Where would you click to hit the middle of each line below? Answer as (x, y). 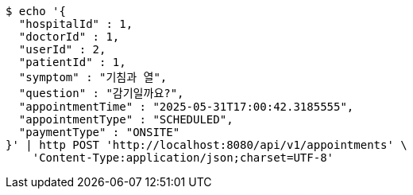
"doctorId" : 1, (69, 37)
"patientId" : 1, (72, 62)
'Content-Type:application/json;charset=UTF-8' (183, 158)
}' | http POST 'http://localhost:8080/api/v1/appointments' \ (206, 145)
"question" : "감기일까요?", (101, 93)
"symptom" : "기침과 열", (93, 77)
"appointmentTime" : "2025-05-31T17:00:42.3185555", (186, 107)
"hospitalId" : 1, (76, 24)
